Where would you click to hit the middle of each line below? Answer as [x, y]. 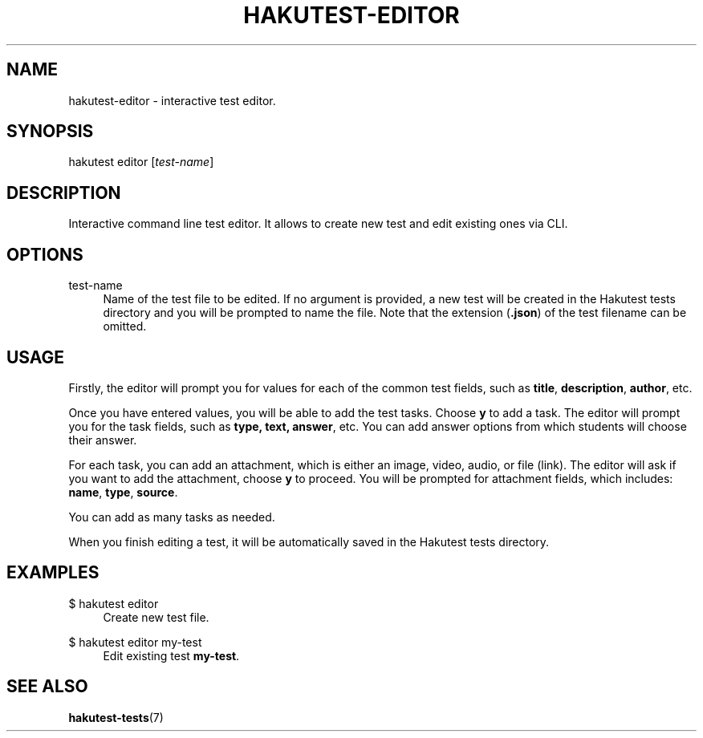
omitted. [125, 326]
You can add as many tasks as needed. [172, 517]
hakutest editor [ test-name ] [141, 162]
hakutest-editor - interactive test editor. [172, 100]
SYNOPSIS [50, 132]
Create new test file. [156, 617]
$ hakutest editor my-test [135, 642]
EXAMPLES [53, 573]
